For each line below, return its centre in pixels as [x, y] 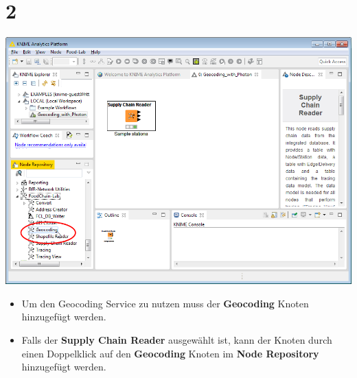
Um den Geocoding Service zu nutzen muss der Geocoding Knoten [165, 303]
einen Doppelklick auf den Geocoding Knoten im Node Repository [170, 353]
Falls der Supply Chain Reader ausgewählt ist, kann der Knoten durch [177, 339]
